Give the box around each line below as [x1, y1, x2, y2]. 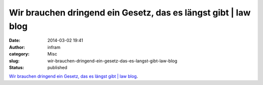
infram [47, 44, 61, 50]
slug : [9, 58, 19, 64]
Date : [9, 38, 20, 43]
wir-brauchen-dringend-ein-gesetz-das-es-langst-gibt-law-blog [47, 58, 178, 64]
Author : [9, 44, 25, 50]
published [47, 64, 68, 70]
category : [9, 51, 30, 57]
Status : [9, 64, 24, 70]
